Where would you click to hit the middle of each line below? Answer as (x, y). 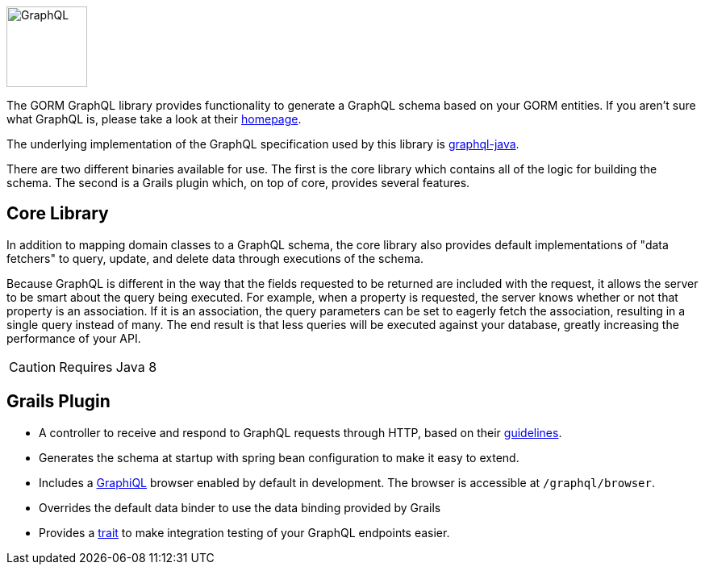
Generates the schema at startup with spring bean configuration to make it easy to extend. (279, 457)
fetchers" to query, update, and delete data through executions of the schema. (215, 258)
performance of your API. (74, 338)
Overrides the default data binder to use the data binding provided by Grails (240, 507)
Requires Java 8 (108, 367)
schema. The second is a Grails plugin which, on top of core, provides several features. (238, 183)
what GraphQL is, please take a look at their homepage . (154, 119)
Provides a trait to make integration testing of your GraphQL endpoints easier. (244, 532)
